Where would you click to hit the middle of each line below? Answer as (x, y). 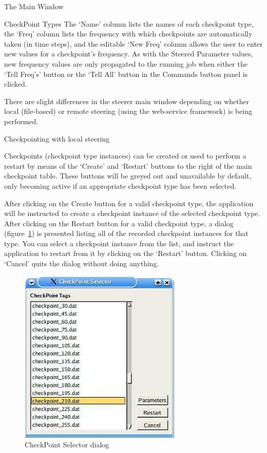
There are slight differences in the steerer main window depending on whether (127, 101)
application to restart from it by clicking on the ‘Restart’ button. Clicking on (126, 253)
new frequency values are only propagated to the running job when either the (126, 63)
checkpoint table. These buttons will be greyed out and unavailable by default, (128, 176)
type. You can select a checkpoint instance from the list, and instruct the (119, 243)
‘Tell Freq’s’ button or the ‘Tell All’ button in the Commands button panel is (126, 74)
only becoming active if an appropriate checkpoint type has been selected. (120, 185)
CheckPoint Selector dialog (67, 445)
